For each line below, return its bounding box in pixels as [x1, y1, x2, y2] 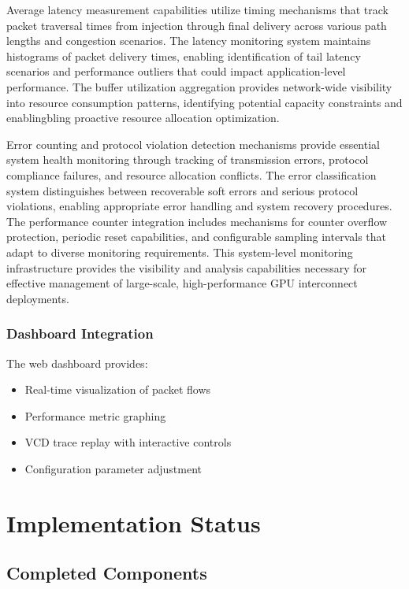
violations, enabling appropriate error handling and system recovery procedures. [6, 198, 392, 214]
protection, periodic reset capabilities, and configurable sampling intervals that [6, 228, 386, 245]
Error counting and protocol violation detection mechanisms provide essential [6, 135, 380, 152]
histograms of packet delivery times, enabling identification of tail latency [6, 47, 361, 64]
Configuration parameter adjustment [24, 460, 203, 476]
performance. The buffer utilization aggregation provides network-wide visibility [6, 78, 392, 94]
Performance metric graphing [24, 407, 166, 424]
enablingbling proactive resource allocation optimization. [6, 109, 280, 126]
